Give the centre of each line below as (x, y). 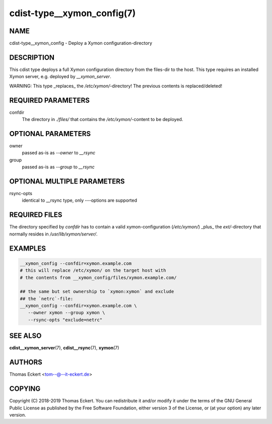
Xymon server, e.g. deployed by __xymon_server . (60, 77)
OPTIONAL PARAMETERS (50, 134)
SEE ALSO (25, 336)
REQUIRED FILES (36, 215)
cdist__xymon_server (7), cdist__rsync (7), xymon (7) (64, 348)
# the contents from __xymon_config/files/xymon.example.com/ (98, 278)
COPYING (25, 389)
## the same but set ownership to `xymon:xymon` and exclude (97, 292)
